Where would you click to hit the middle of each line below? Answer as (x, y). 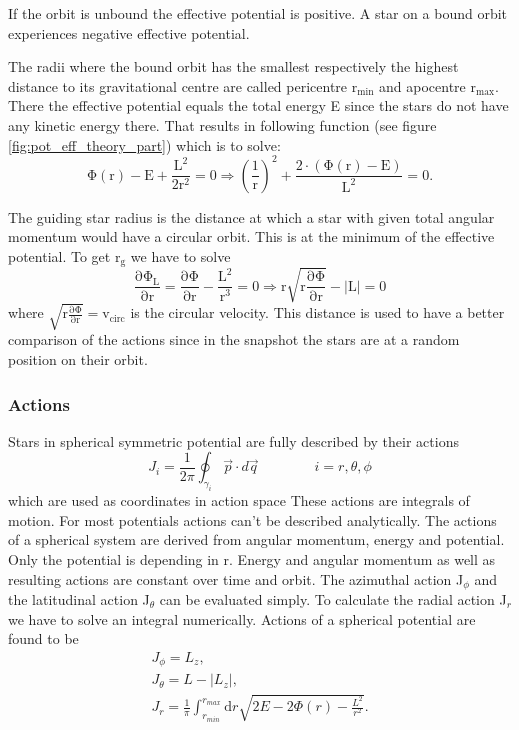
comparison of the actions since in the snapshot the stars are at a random (234, 339)
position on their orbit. (78, 358)
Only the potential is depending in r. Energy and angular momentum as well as (252, 558)
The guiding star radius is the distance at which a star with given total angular (251, 216)
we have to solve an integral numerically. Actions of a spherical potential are (242, 618)
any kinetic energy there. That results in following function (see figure (222, 124)
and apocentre (422, 85)
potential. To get (59, 255)
